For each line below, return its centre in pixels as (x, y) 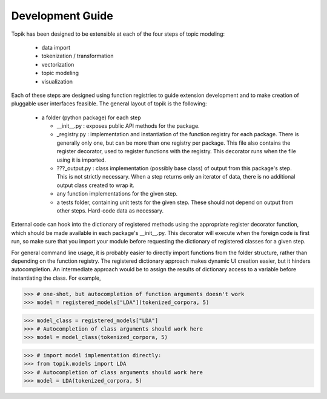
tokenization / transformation (78, 56)
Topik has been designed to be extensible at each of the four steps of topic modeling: (118, 34)
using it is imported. (81, 160)
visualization (57, 81)
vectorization (58, 64)
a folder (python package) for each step (91, 117)
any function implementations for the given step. (117, 194)
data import (56, 47)
